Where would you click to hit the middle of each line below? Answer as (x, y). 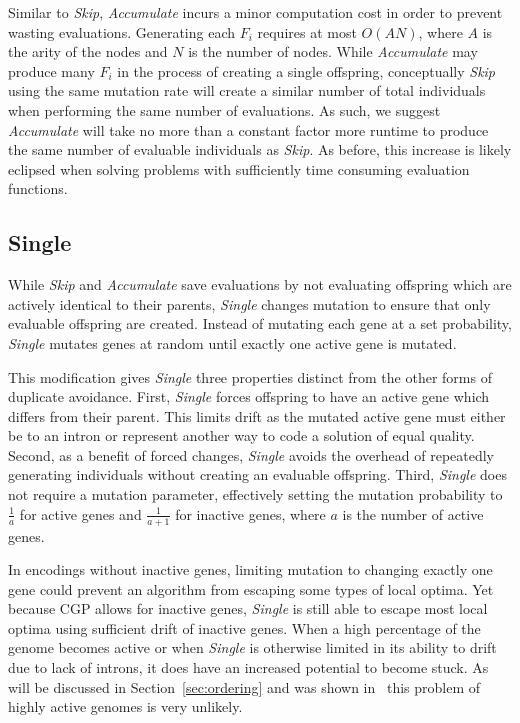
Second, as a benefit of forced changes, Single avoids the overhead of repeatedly (251, 454)
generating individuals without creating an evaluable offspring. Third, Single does (257, 474)
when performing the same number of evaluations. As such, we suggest (224, 109)
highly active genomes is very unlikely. (125, 706)
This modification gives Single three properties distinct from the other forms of (250, 376)
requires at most (307, 31)
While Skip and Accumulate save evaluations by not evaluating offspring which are (260, 284)
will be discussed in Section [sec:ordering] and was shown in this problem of (244, 686)
